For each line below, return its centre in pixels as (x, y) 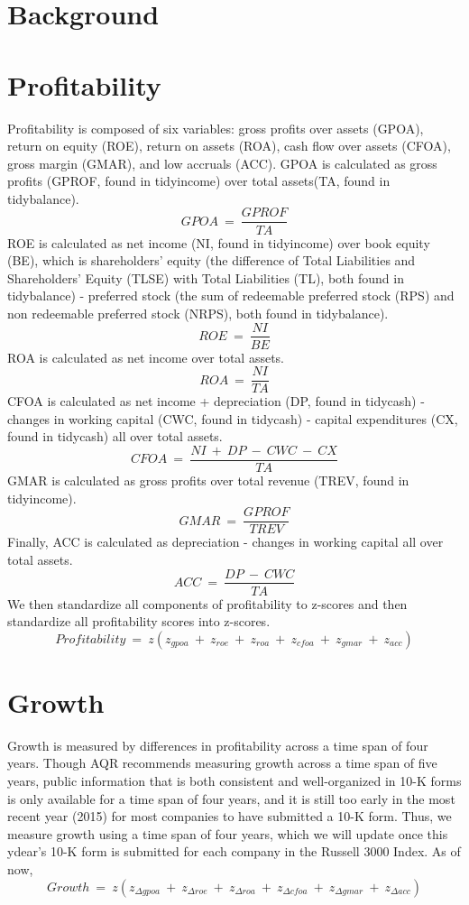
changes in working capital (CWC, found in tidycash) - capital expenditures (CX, (233, 418)
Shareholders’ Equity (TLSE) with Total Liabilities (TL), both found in (206, 277)
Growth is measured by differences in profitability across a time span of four (218, 745)
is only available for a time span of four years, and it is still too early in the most (231, 798)
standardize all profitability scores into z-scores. (139, 621)
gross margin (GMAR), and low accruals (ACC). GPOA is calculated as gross (222, 163)
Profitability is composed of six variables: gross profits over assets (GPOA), (216, 128)
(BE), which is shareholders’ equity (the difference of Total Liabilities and (212, 260)
